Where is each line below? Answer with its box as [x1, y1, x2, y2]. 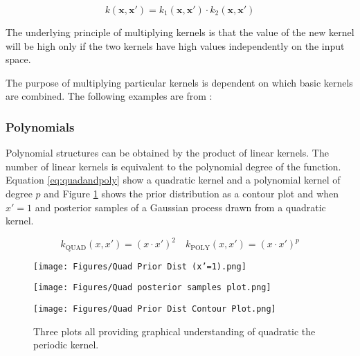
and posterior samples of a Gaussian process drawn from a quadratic [35, 199, 326, 214]
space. [6, 52, 31, 66]
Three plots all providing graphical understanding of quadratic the [33, 323, 316, 338]
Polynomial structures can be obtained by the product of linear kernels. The [6, 145, 329, 160]
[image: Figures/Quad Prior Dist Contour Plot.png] [33, 304, 276, 314]
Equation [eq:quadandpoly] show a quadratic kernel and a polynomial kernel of [6, 172, 341, 187]
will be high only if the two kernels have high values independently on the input [6, 38, 345, 53]
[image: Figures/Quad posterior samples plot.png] [33, 283, 271, 293]
